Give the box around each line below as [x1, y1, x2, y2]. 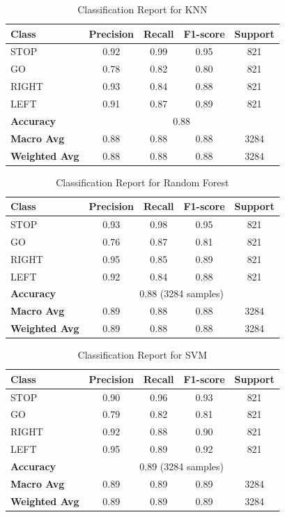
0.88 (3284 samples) [139, 286, 224, 301]
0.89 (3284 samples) [139, 459, 224, 473]
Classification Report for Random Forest [56, 174, 229, 189]
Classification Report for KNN [77, 2, 208, 16]
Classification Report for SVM [77, 347, 208, 362]
